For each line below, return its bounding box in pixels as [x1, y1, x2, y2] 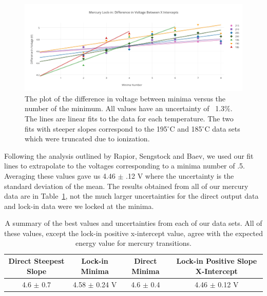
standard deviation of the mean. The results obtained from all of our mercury [4, 180, 249, 191]
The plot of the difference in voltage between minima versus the [25, 93, 226, 103]
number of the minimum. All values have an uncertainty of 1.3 [25, 103, 225, 114]
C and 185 [169, 123, 202, 134]
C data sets [204, 123, 240, 134]
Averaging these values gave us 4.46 [4, 170, 116, 181]
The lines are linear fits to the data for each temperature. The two [25, 113, 234, 123]
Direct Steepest [8, 256, 65, 266]
